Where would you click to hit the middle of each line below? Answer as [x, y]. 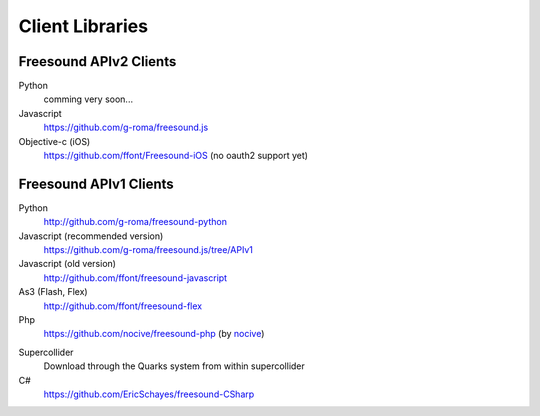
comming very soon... [88, 99]
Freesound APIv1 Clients [96, 183]
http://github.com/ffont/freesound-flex [123, 306]
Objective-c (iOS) [54, 141]
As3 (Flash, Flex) [53, 292]
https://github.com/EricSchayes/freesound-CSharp [149, 394]
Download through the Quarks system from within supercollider [174, 366]
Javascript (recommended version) [91, 236]
